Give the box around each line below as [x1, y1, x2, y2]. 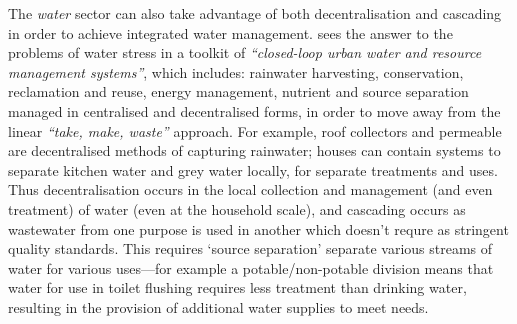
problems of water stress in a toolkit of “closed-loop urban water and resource [8, 42, 482, 63]
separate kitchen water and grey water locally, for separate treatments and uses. [8, 159, 498, 180]
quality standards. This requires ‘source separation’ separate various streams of [8, 238, 493, 259]
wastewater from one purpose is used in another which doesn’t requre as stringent [8, 218, 509, 239]
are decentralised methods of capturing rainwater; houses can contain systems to [8, 140, 501, 161]
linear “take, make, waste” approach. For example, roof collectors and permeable [8, 120, 502, 141]
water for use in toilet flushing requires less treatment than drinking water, [8, 277, 467, 298]
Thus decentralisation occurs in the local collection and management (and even [8, 179, 493, 200]
